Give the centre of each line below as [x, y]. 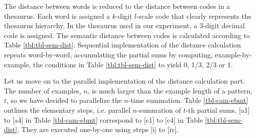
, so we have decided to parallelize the [64, 100]
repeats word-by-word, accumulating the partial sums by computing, [108, 54]
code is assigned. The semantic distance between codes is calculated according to [127, 35]
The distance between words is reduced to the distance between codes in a [117, 6]
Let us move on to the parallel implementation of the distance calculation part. [125, 81]
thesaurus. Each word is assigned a [57, 16]
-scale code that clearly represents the [194, 16]
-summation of [159, 110]
